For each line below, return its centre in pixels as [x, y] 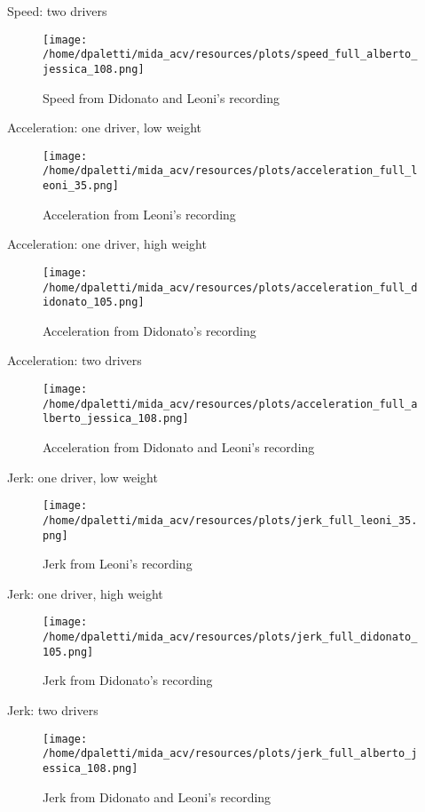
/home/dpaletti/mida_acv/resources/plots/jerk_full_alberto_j [230, 754]
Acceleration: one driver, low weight [105, 127]
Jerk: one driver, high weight [85, 593]
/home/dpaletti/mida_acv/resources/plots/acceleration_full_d [230, 287]
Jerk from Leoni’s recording [118, 564]
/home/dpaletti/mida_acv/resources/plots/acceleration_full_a [230, 404]
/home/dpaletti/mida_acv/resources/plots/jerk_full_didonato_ [230, 637]
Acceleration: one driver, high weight [107, 244]
